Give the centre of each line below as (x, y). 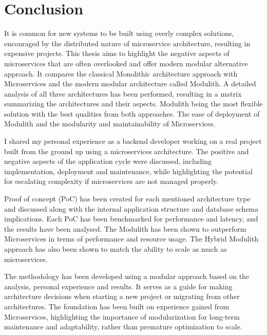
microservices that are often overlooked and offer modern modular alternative (126, 63)
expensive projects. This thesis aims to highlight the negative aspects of (117, 53)
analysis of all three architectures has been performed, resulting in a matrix (123, 93)
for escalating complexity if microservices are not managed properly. (111, 181)
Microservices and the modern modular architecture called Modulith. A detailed (130, 83)
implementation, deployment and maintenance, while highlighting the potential (128, 171)
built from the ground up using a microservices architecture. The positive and (127, 151)
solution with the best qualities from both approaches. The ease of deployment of (132, 113)
